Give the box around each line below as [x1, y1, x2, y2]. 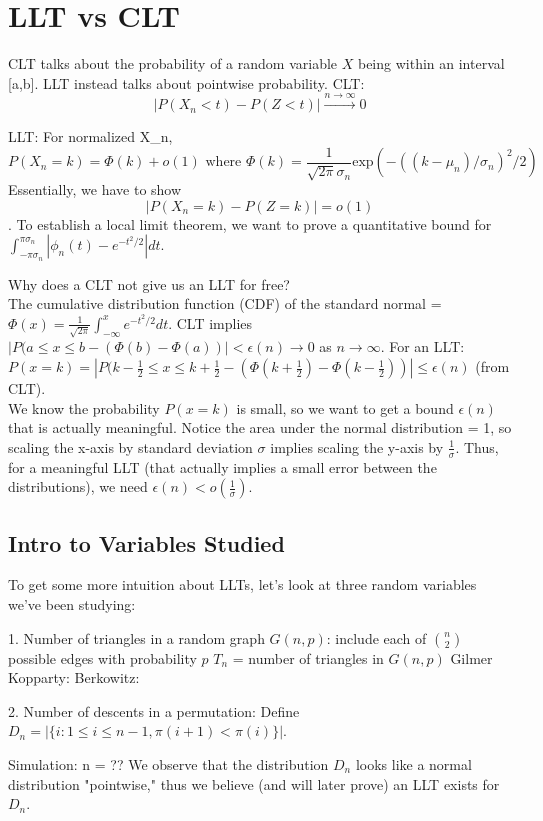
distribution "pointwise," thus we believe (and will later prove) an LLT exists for [8, 773, 500, 794]
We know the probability [8, 397, 160, 418]
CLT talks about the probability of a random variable [8, 53, 338, 74]
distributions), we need [8, 476, 148, 497]
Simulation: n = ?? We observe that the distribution [8, 754, 329, 774]
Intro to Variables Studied [8, 527, 285, 558]
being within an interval [357, 53, 505, 74]
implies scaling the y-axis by [270, 436, 444, 457]
